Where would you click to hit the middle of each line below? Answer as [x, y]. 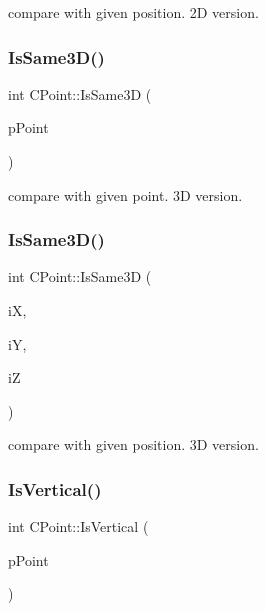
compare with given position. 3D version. [133, 444]
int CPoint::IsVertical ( [78, 526]
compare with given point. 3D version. [125, 194]
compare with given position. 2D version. [133, 12]
